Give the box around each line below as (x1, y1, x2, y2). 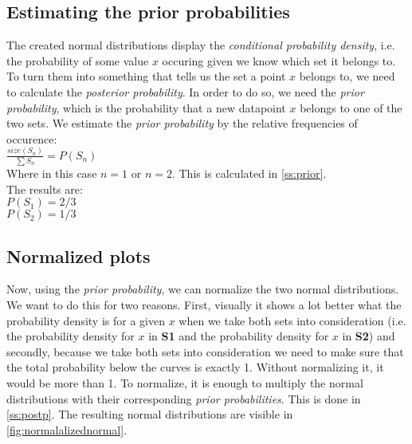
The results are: (6, 180, 83, 197)
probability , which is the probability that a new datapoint (6, 99, 286, 116)
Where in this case (6, 165, 97, 182)
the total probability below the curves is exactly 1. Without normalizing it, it (6, 359, 384, 375)
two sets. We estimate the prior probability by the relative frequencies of (6, 115, 358, 132)
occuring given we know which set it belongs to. (162, 52, 396, 69)
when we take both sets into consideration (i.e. (179, 312, 406, 328)
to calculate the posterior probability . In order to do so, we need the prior (6, 83, 364, 100)
